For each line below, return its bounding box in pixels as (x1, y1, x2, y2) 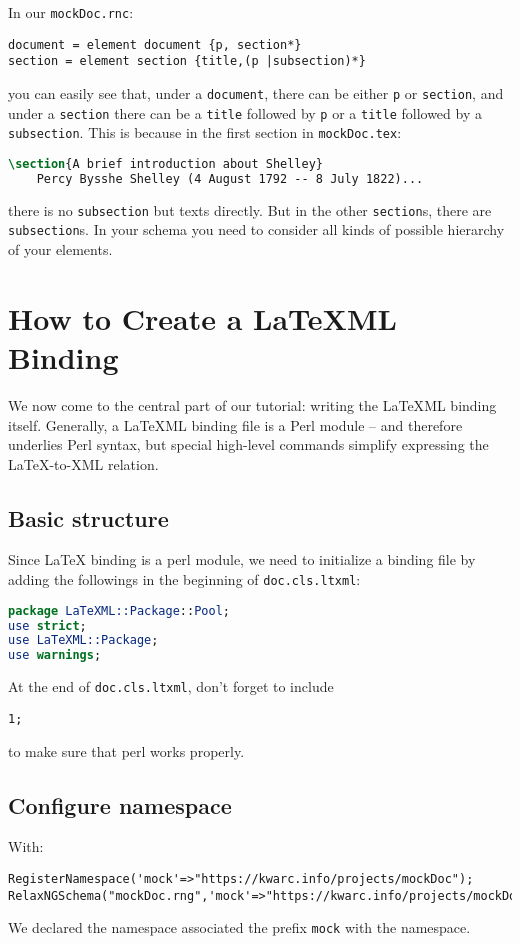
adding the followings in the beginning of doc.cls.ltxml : (8, 569, 361, 590)
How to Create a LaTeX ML (8, 297, 397, 338)
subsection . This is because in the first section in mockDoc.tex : (8, 122, 402, 143)
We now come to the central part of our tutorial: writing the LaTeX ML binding (8, 394, 497, 415)
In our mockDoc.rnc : (8, 2, 134, 22)
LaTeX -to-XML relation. (8, 453, 159, 474)
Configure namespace (8, 789, 232, 820)
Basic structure (8, 502, 169, 533)
